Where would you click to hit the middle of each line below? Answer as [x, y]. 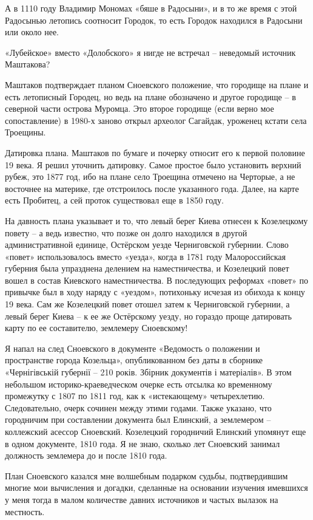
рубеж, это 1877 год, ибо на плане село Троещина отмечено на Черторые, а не [150, 176]
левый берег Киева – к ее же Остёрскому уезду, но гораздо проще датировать [148, 316]
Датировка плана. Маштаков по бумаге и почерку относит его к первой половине [155, 152]
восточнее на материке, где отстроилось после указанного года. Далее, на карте [152, 188]
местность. [25, 511]
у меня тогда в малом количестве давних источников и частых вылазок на [142, 499]
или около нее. [32, 32]
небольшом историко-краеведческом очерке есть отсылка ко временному [139, 384]
